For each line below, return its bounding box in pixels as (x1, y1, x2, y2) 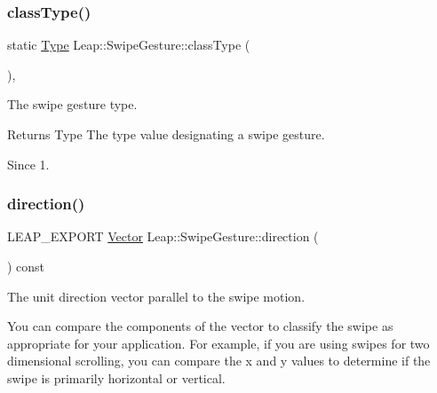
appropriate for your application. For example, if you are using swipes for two (7, 334, 430, 352)
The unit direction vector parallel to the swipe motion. (7, 287, 306, 305)
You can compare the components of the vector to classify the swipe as (7, 317, 393, 335)
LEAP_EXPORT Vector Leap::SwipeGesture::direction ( (7, 227, 319, 246)
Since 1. (7, 154, 50, 173)
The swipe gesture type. (7, 95, 138, 114)
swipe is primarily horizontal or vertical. (7, 368, 226, 387)
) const (7, 257, 45, 275)
